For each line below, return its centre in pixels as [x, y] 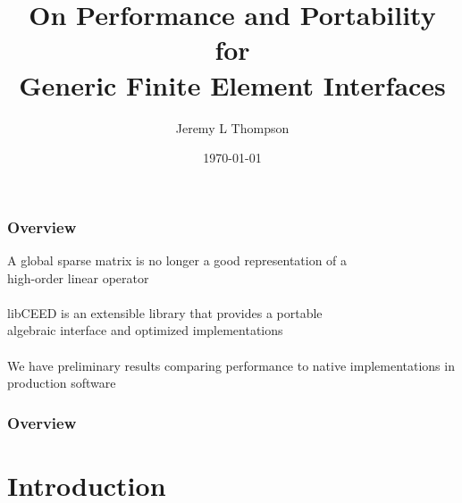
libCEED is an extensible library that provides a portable [165, 312]
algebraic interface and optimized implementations [145, 330]
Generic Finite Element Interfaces [232, 84]
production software [62, 383]
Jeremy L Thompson [232, 127]
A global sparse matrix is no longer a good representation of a [177, 260]
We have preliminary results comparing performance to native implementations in [231, 365]
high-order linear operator [78, 277]
